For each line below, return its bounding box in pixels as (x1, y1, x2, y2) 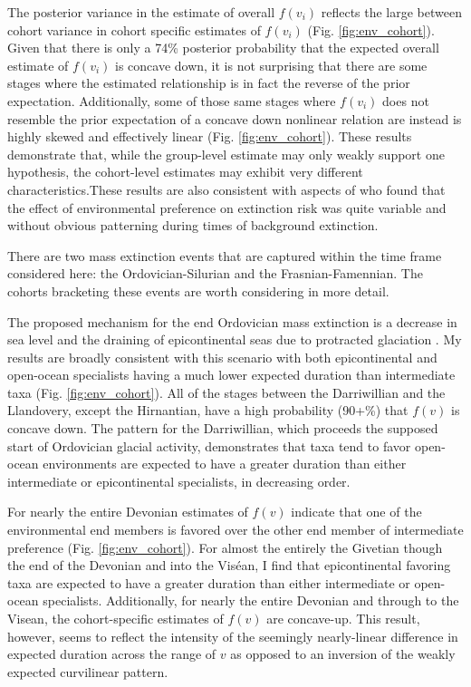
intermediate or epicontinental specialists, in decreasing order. (7, 471, 351, 490)
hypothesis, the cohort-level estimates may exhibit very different (7, 162, 363, 181)
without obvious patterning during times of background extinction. (7, 216, 379, 235)
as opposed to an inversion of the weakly (230, 644, 456, 663)
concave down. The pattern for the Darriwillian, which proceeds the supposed (7, 419, 438, 438)
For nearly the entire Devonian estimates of (7, 502, 248, 521)
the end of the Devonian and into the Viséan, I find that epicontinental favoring (7, 556, 451, 575)
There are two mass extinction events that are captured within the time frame (7, 246, 442, 265)
